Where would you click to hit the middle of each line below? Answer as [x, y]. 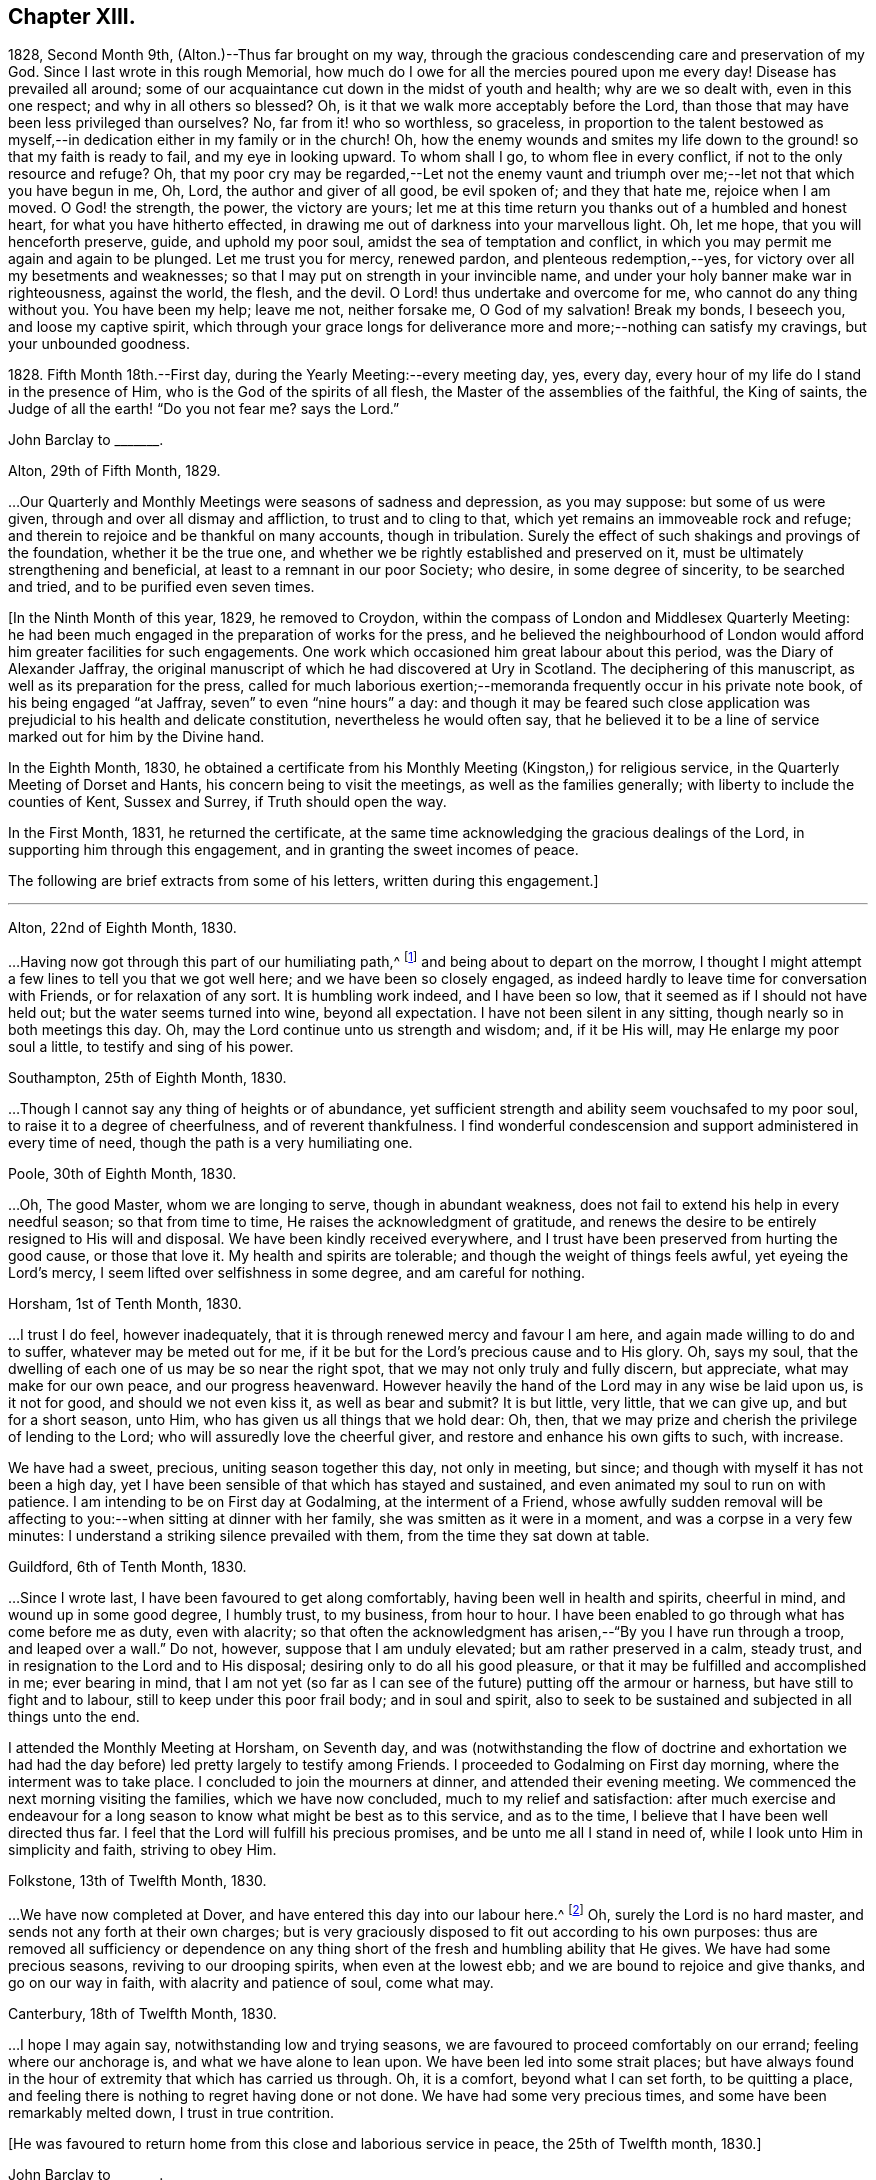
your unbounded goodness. [99, 344]
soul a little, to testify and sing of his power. [151, 1047]
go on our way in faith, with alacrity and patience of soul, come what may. [251, 1982]
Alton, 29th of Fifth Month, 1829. [114, 471]
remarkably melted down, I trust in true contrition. [171, 2112]
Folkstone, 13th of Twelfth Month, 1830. [137, 1881]
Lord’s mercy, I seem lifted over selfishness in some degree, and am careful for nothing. [297, 1273]
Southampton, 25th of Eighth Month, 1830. [147, 1078]
